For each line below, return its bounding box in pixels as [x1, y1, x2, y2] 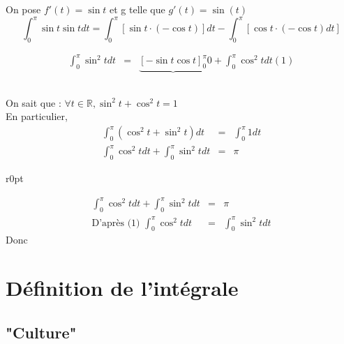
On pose [6, 2, 41, 16]
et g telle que [110, 2, 165, 16]
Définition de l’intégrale [6, 274, 239, 302]
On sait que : [6, 95, 61, 110]
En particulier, [6, 109, 68, 124]
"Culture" [6, 321, 77, 343]
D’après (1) [91, 218, 140, 228]
